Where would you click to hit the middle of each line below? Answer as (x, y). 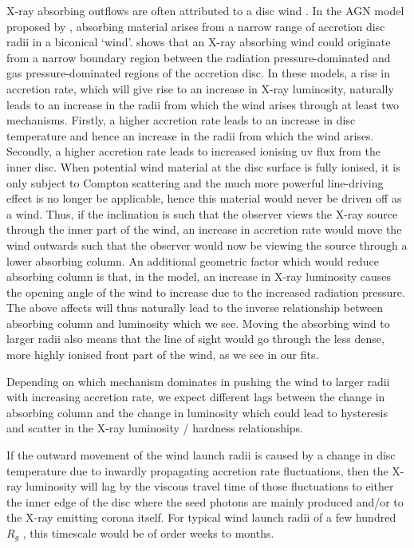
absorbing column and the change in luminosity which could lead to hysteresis (197, 412)
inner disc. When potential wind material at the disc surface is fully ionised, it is (203, 166)
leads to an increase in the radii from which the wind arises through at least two (203, 104)
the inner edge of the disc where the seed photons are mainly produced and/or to (205, 501)
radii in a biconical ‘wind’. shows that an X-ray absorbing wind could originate (199, 42)
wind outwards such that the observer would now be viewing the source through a (207, 244)
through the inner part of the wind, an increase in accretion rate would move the (204, 229)
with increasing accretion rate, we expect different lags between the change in (196, 397)
